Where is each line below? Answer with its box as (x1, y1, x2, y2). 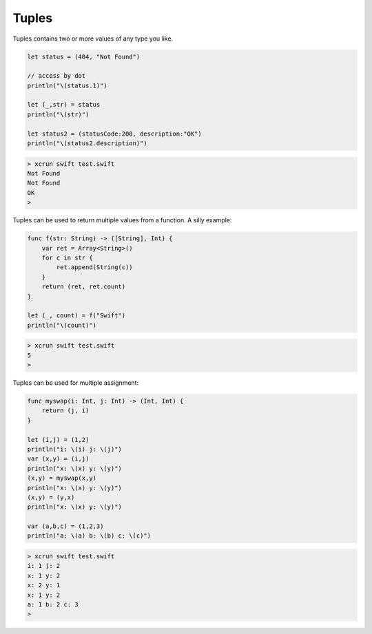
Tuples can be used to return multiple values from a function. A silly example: (12, 216, 232, 224)
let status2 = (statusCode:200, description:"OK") (27, 129, 203, 138)
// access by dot (27, 72, 86, 80)
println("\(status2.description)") (27, 140, 147, 147)
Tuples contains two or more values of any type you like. (12, 34, 174, 43)
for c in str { (41, 253, 93, 262)
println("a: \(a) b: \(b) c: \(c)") (27, 532, 152, 540)
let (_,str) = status (27, 101, 101, 109)
